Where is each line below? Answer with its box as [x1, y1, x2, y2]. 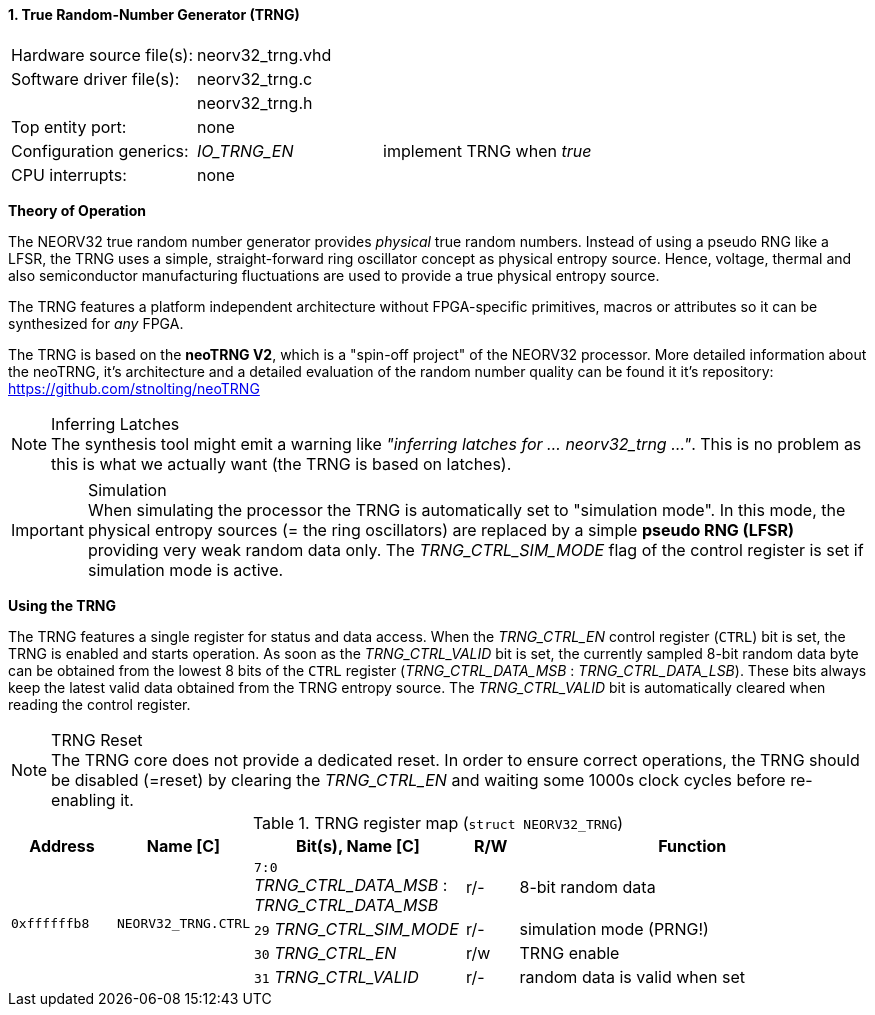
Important [11, 519, 84, 540]
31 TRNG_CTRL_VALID [253, 966, 419, 987]
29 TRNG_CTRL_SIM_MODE [253, 918, 459, 939]
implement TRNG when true [383, 140, 592, 161]
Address [29, 835, 95, 856]
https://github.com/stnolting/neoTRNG [8, 379, 260, 397]
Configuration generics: [11, 140, 189, 161]
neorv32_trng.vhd [197, 44, 332, 65]
